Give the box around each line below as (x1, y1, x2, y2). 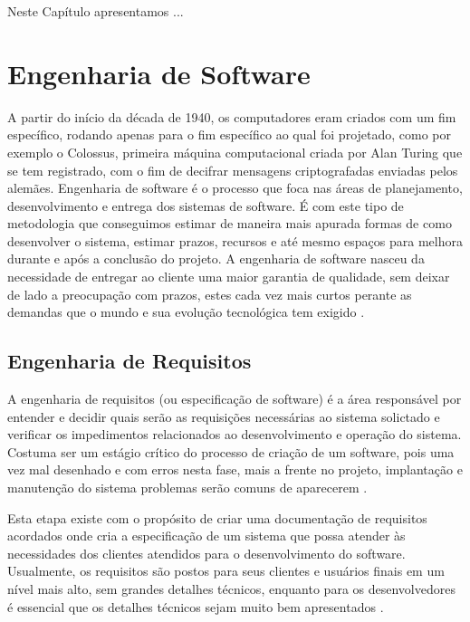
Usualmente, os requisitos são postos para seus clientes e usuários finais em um (7, 561, 445, 580)
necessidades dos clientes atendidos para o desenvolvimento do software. (7, 543, 406, 562)
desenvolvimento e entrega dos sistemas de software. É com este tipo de (7, 196, 404, 215)
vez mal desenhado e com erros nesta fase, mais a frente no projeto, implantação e (7, 460, 463, 479)
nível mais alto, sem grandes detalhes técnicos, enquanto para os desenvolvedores (7, 579, 456, 598)
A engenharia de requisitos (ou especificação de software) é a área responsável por (7, 389, 462, 408)
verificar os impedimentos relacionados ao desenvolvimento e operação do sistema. (7, 425, 462, 444)
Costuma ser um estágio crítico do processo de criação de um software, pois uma (7, 442, 455, 461)
